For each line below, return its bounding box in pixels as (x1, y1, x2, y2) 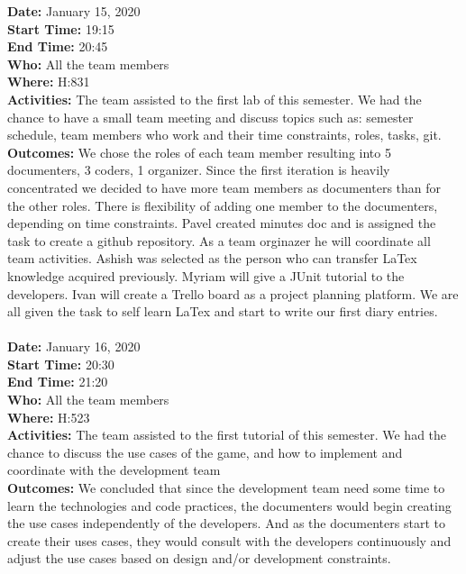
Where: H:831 (7, 72, 90, 91)
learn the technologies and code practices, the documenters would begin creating (7, 496, 452, 515)
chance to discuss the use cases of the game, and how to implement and (7, 442, 403, 461)
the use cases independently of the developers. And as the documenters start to (7, 514, 445, 533)
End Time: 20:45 (7, 37, 108, 56)
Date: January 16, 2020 (7, 337, 141, 356)
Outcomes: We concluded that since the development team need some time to (7, 478, 445, 497)
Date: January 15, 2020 (7, 2, 141, 20)
